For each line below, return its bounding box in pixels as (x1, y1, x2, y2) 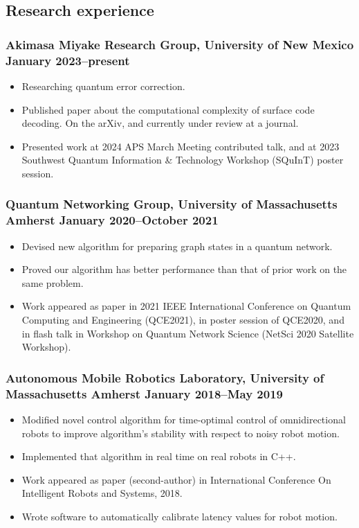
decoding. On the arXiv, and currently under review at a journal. (21, 116, 299, 130)
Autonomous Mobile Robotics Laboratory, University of (6, 369, 324, 386)
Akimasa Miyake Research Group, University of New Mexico (6, 35, 354, 53)
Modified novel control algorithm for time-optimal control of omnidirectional (21, 412, 346, 426)
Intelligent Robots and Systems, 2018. (21, 486, 183, 500)
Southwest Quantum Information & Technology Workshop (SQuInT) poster (21, 152, 344, 167)
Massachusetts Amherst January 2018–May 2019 (6, 385, 283, 402)
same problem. (21, 275, 84, 290)
